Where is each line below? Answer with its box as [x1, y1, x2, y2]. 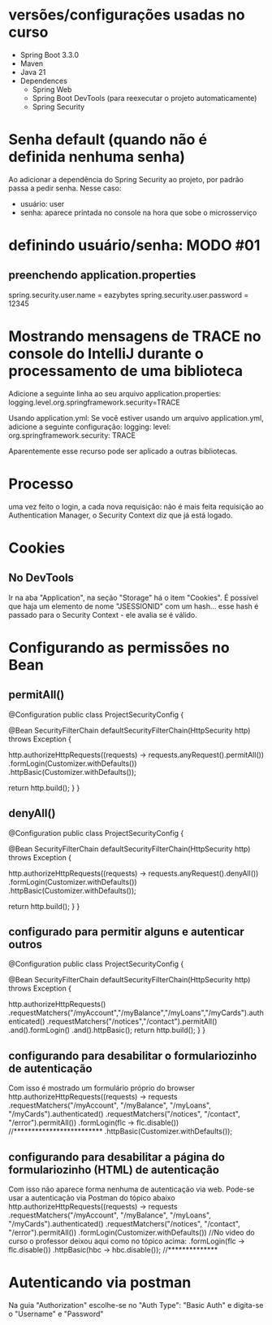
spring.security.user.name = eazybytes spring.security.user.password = [8, 290, 249, 300]
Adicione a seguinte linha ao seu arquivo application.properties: [8, 388, 222, 398]
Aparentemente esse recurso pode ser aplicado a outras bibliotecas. [8, 446, 238, 456]
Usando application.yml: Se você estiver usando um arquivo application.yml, [8, 413, 264, 422]
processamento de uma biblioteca [8, 362, 244, 380]
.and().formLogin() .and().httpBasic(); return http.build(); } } [8, 1025, 206, 1035]
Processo [8, 474, 74, 493]
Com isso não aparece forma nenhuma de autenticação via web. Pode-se [8, 1184, 255, 1194]
